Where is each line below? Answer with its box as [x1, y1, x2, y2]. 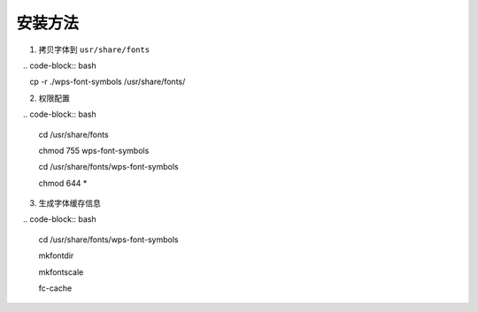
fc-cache [38, 283, 73, 293]
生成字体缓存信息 [38, 198, 101, 209]
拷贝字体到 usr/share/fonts [38, 44, 150, 55]
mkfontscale [38, 266, 84, 278]
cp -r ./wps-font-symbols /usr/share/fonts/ [29, 76, 186, 88]
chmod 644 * [38, 178, 88, 188]
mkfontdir [38, 250, 74, 261]
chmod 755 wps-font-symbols [38, 145, 150, 156]
